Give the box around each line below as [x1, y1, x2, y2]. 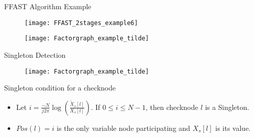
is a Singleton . [205, 101, 249, 112]
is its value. [215, 122, 251, 133]
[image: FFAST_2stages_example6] [25, 19, 138, 27]
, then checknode [146, 101, 198, 112]
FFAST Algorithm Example [4, 1, 91, 11]
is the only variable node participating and [56, 122, 191, 133]
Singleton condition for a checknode [4, 82, 116, 93]
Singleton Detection [4, 49, 66, 60]
